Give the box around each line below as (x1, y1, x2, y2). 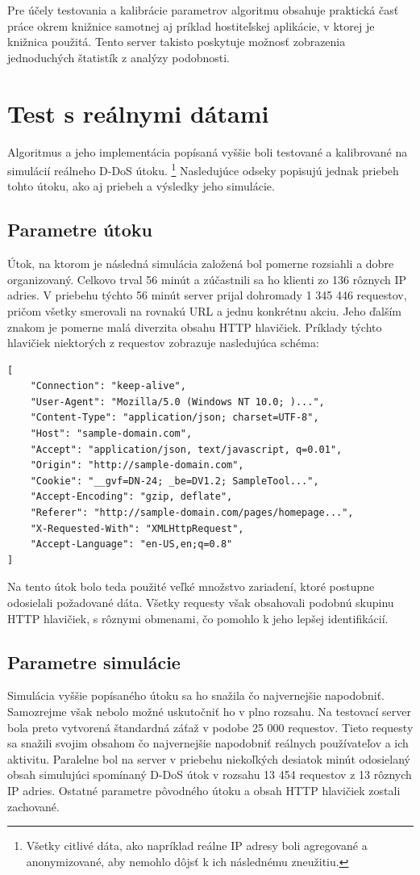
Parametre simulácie (7, 649, 181, 674)
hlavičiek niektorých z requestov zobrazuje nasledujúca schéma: (7, 334, 319, 351)
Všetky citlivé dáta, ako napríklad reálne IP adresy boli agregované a (26, 837, 368, 854)
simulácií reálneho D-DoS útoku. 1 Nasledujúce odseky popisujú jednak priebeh (7, 160, 399, 178)
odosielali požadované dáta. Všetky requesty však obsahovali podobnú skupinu (7, 594, 394, 611)
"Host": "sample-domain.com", (30, 428, 193, 440)
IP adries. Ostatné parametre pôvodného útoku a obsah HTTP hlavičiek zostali (7, 781, 401, 798)
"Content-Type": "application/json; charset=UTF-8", (30, 412, 319, 424)
